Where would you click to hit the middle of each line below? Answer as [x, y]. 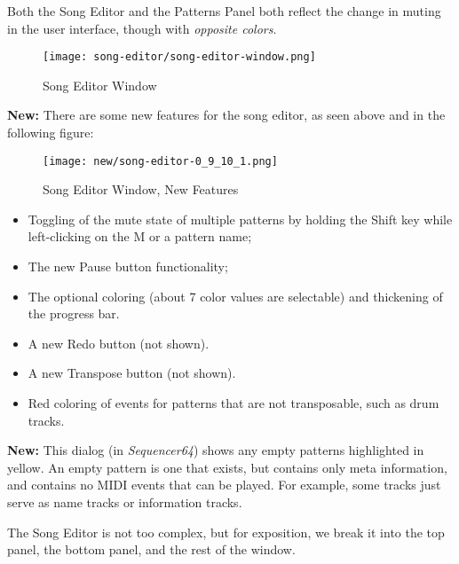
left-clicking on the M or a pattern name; [140, 236]
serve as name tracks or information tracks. [125, 502]
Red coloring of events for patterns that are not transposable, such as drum [233, 403]
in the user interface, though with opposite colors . [142, 28]
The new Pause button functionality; [128, 266]
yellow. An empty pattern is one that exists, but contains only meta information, [227, 467]
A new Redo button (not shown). [119, 343]
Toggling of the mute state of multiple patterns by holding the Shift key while [240, 219]
